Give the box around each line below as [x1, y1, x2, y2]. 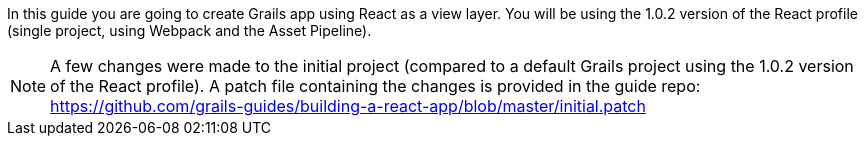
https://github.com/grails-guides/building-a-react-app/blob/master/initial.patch [50, 96, 646, 116]
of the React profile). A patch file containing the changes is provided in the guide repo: [50, 76, 701, 96]
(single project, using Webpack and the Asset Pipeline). [7, 22, 372, 39]
